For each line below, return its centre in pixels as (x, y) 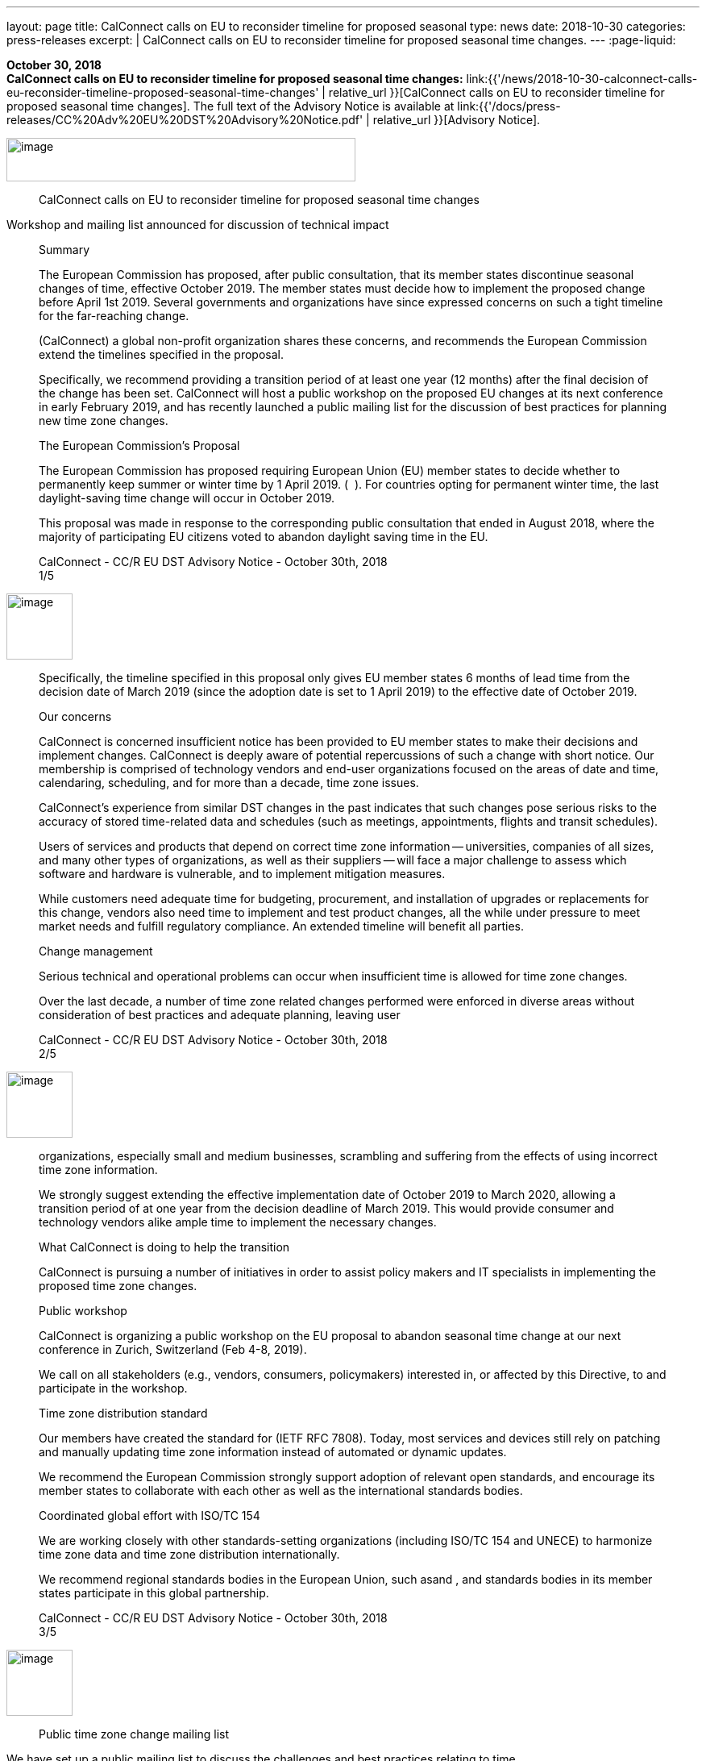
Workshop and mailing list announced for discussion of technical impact (198, 225)
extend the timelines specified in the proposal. (162, 354)
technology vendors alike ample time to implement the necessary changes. (238, 1222)
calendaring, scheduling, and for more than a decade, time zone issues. (229, 783)
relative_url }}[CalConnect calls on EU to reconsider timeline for (496, 92)
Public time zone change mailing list (134, 1734)
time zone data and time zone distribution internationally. (189, 1554)
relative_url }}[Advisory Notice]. (457, 120)
